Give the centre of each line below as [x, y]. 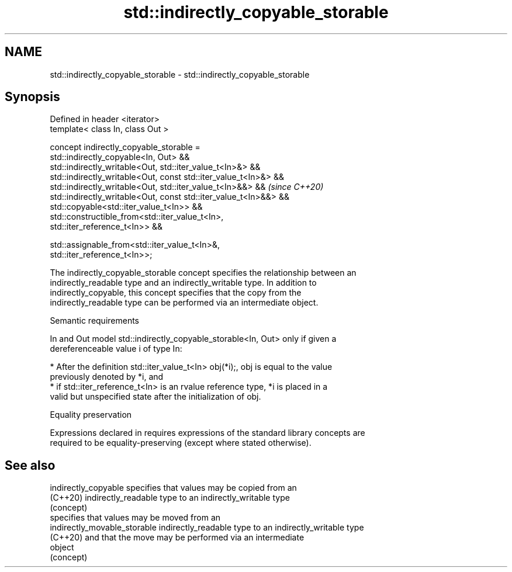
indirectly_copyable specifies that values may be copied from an [173, 488]
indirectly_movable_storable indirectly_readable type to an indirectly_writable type [207, 528]
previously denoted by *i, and [107, 377]
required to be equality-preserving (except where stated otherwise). [181, 443]
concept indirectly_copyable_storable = [125, 147]
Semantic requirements [95, 321]
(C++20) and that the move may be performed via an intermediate [177, 538]
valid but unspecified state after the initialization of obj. [155, 397]
